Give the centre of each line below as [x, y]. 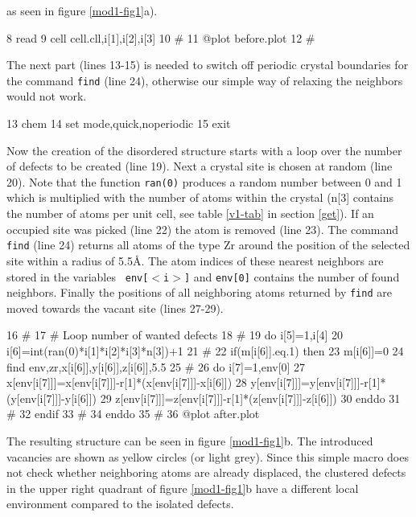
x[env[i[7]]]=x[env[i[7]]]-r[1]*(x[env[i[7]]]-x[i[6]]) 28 [127, 382]
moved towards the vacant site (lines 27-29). [115, 308]
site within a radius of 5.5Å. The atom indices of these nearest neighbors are [195, 260]
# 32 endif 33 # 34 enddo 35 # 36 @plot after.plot [133, 414]
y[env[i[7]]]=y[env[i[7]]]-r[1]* [318, 382]
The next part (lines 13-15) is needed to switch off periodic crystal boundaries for [208, 65]
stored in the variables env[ [78, 276]
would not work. [47, 96]
